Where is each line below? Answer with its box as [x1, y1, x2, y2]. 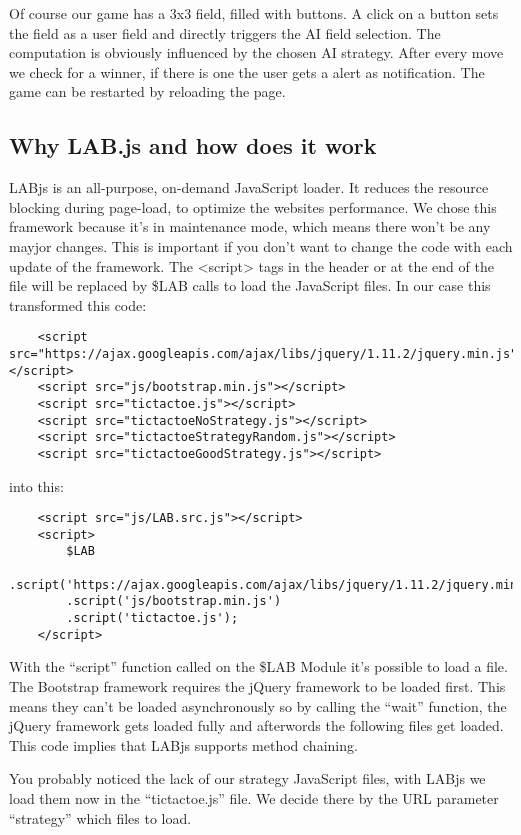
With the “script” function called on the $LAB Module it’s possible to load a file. [9, 656, 508, 677]
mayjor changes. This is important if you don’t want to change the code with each [9, 235, 513, 256]
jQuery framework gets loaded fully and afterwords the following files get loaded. [9, 715, 504, 736]
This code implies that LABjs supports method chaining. [9, 734, 358, 755]
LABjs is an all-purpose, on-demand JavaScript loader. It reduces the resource [9, 177, 489, 198]
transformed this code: [9, 294, 147, 315]
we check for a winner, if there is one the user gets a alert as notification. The [9, 61, 485, 82]
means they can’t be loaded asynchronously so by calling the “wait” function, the [9, 695, 507, 716]
